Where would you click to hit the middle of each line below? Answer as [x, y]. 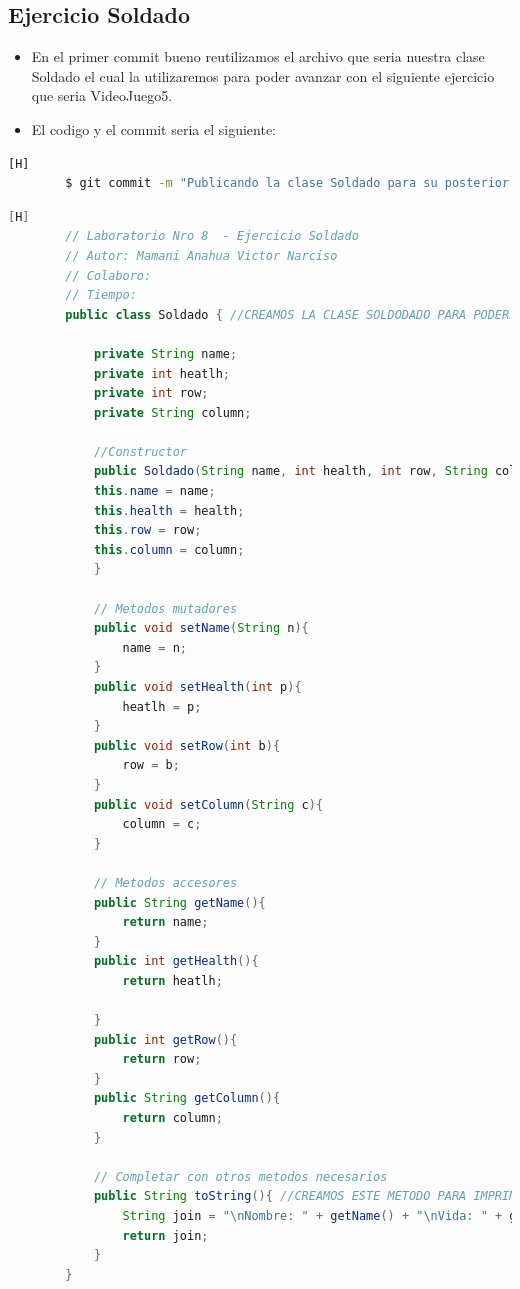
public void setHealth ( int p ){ [197, 687]
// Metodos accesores [165, 882]
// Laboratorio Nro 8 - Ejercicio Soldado [212, 236]
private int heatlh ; [161, 373]
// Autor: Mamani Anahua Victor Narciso [201, 255]
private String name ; [165, 353]
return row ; [162, 1059]
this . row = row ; [147, 530]
